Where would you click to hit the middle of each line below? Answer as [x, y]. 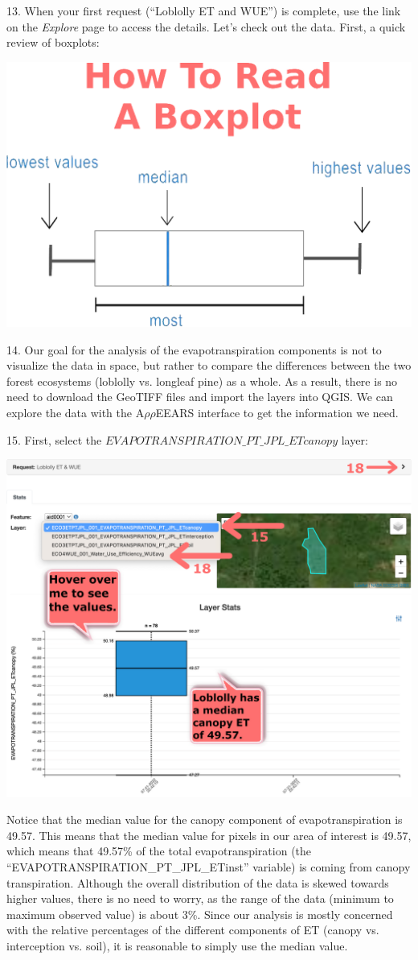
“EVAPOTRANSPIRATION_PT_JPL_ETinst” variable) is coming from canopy [209, 866]
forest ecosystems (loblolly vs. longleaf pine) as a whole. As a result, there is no [202, 381]
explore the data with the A [76, 413]
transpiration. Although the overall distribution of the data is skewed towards [198, 882]
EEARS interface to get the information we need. [277, 413]
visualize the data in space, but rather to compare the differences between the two [209, 365]
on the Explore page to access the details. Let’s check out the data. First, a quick [206, 26]
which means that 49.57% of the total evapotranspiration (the [159, 851]
